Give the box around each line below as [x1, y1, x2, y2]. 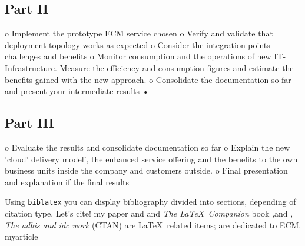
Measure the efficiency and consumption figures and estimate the [59, 61, 294, 74]
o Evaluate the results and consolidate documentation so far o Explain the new [5, 141, 290, 153]
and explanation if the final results [5, 175, 130, 188]
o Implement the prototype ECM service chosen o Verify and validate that [5, 27, 273, 39]
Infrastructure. [5, 61, 57, 74]
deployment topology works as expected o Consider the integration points [5, 38, 270, 51]
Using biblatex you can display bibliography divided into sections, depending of [5, 195, 296, 208]
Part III [5, 114, 54, 132]
